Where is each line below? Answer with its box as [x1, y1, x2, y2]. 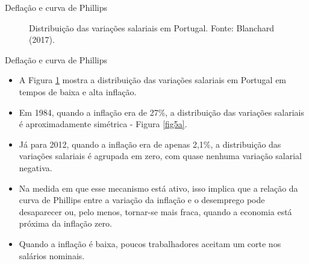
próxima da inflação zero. [19, 217, 112, 230]
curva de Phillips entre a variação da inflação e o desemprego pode [19, 193, 265, 206]
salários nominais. [19, 249, 85, 262]
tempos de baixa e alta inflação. [19, 85, 137, 98]
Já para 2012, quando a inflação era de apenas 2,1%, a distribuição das [19, 137, 281, 150]
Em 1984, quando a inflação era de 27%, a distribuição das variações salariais [19, 105, 305, 118]
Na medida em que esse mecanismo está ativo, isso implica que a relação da [19, 181, 298, 194]
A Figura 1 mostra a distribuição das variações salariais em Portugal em [19, 74, 287, 86]
